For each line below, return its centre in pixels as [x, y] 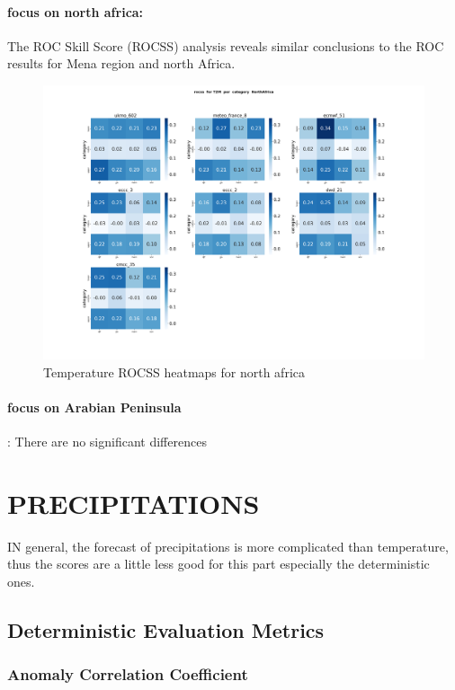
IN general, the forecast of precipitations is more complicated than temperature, [228, 546]
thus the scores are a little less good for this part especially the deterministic [219, 564]
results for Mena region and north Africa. [121, 63]
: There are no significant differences [107, 442]
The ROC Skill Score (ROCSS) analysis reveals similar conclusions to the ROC [226, 45]
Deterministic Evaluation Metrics [166, 630]
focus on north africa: [76, 11]
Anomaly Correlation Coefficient [128, 674]
